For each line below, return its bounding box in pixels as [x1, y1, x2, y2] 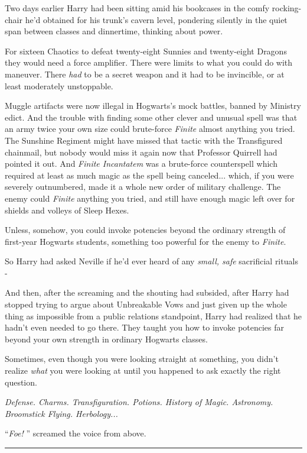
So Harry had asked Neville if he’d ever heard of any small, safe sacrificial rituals [5, 255, 298, 267]
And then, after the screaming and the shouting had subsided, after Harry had [5, 286, 289, 299]
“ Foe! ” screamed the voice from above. [5, 427, 146, 439]
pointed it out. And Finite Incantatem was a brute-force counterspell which [5, 157, 277, 170]
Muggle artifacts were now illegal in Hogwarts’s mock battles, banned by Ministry [5, 99, 301, 112]
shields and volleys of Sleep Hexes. [5, 203, 129, 216]
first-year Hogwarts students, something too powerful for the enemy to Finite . [5, 235, 286, 247]
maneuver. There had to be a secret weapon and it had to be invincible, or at [5, 67, 285, 80]
